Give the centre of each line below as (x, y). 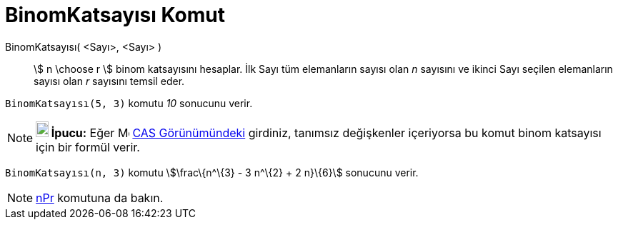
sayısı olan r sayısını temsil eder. (109, 81)
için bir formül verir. (88, 147)
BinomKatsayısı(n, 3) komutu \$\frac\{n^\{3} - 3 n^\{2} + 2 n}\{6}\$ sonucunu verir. (212, 172)
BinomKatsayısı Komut (115, 15)
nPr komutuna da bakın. (100, 197)
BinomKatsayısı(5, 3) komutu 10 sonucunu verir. (129, 103)
